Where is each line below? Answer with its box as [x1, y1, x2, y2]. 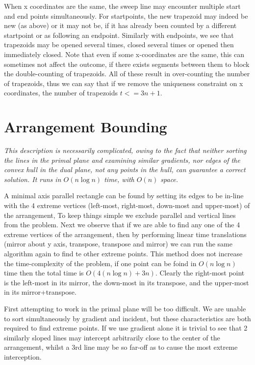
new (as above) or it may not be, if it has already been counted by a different [4, 20, 237, 30]
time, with [104, 174, 134, 184]
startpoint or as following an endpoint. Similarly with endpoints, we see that [4, 30, 234, 40]
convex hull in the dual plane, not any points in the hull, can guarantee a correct [4, 164, 246, 175]
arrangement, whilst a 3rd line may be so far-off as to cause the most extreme [4, 342, 238, 352]
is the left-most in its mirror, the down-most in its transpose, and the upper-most [4, 277, 249, 287]
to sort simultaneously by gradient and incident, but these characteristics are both [4, 313, 251, 323]
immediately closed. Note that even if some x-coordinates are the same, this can [4, 49, 244, 59]
